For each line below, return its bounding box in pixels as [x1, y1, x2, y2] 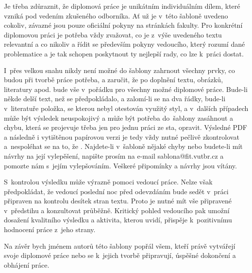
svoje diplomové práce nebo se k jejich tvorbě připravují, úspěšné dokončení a [4, 250, 236, 260]
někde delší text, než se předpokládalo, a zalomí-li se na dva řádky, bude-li [4, 93, 226, 104]
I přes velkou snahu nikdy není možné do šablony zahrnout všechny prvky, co [4, 65, 235, 75]
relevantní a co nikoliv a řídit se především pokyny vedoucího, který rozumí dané [4, 39, 245, 49]
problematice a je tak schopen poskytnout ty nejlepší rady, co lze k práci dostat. [4, 48, 244, 58]
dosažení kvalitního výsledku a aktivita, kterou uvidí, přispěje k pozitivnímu [4, 215, 232, 225]
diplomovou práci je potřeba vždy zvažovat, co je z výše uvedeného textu [4, 29, 222, 39]
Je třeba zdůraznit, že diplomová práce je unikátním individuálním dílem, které [4, 1, 240, 11]
